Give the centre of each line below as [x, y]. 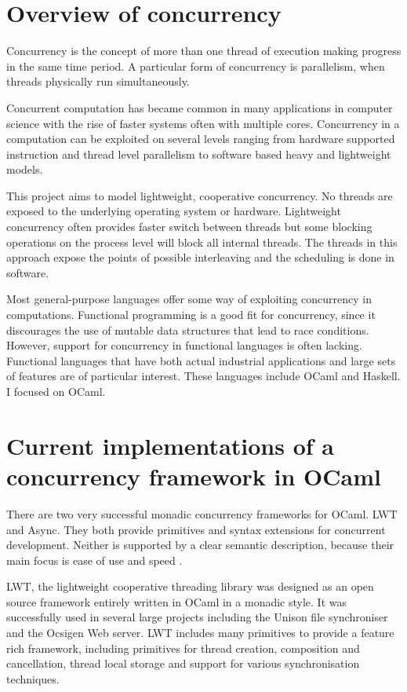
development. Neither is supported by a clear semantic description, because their [200, 545]
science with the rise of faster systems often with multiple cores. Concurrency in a [203, 123]
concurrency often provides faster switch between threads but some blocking [189, 227]
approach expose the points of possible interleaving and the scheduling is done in [200, 257]
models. [25, 169]
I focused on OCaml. [56, 391]
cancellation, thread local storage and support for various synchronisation [183, 663]
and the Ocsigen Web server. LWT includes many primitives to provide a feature [200, 633]
